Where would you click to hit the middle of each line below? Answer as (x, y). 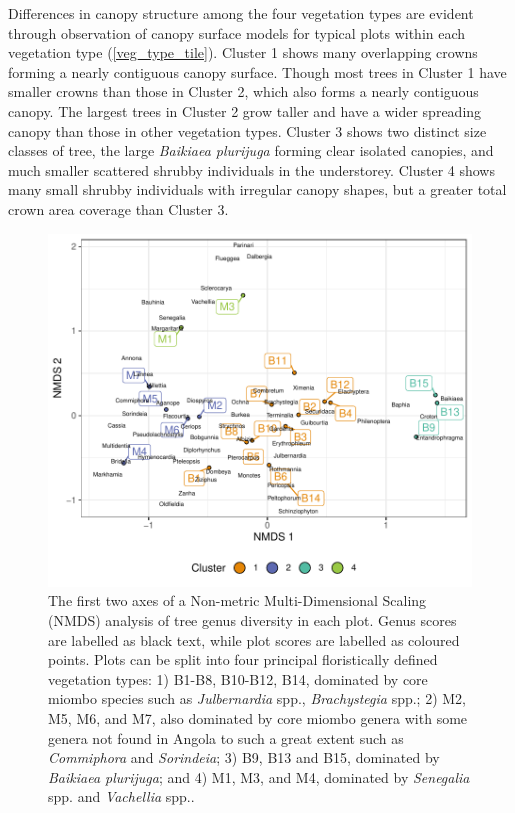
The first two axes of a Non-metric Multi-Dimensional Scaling (237, 600)
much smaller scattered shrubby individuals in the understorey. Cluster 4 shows (251, 169)
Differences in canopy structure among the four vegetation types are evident (241, 13)
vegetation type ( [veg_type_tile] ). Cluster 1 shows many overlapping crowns (243, 52)
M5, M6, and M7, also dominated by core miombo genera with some (258, 718)
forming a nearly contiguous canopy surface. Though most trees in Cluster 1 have (257, 71)
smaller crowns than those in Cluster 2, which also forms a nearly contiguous (243, 91)
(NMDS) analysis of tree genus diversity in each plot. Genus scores (252, 620)
